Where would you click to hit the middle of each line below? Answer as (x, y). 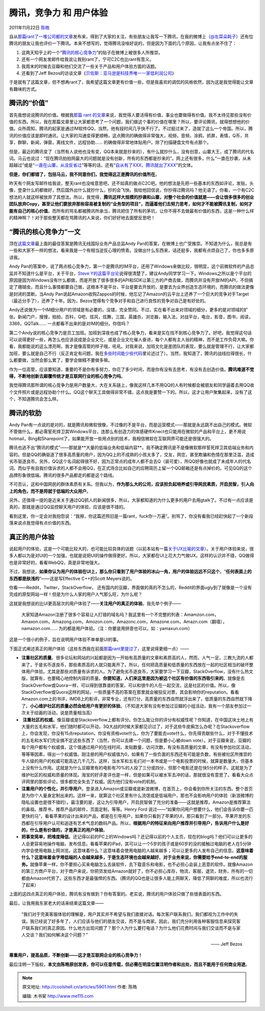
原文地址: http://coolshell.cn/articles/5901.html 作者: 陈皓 (80, 987)
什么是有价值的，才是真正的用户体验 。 (68, 830)
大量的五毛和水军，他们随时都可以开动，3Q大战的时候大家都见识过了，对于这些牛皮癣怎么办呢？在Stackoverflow (135, 727)
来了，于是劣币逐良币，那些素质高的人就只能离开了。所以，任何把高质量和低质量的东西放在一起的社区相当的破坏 (135, 664)
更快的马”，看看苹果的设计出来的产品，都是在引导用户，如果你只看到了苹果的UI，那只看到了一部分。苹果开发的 (134, 816)
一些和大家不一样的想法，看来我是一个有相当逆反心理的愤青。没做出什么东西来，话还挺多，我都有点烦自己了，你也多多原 (132, 251)
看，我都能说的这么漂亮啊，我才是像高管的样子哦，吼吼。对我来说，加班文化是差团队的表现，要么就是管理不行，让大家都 (132, 347)
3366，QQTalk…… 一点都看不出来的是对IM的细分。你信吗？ (69, 324)
